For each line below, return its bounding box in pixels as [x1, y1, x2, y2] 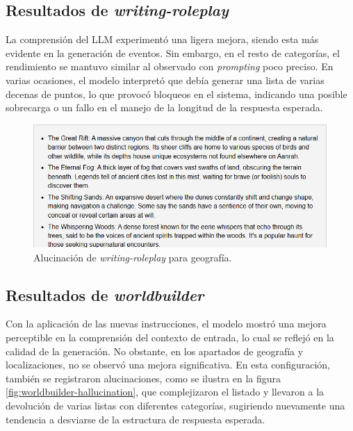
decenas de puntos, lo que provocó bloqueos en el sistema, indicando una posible [6, 86, 347, 101]
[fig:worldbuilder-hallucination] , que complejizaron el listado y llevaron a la [6, 384, 325, 399]
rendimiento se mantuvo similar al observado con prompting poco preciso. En [6, 59, 334, 74]
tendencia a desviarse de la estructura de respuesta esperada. [6, 412, 265, 426]
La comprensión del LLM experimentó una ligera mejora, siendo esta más [6, 32, 319, 47]
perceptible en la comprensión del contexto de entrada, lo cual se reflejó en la [6, 330, 334, 345]
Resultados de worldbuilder [6, 284, 204, 305]
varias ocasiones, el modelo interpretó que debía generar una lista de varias [6, 72, 325, 87]
